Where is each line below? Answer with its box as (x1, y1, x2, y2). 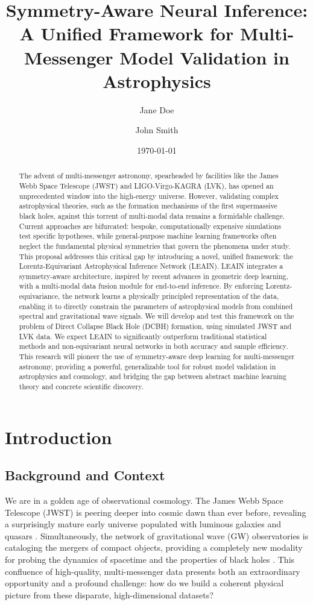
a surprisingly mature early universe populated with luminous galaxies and (5, 518, 281, 530)
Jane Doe (139, 103, 174, 116)
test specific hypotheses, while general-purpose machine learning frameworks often (19, 231, 277, 241)
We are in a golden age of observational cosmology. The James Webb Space (5, 494, 283, 507)
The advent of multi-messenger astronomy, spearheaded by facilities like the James (19, 171, 279, 181)
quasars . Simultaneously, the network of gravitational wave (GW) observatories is (5, 529, 309, 542)
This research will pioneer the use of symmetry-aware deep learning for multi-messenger (19, 351, 295, 362)
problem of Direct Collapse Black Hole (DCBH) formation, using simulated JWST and (19, 321, 292, 331)
